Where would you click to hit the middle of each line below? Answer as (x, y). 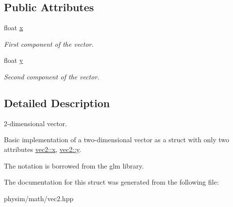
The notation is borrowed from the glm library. (74, 165)
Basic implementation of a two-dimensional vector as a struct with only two (117, 140)
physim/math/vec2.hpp (39, 198)
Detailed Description (57, 103)
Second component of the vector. (52, 76)
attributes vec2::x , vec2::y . (43, 149)
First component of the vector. (49, 44)
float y (14, 60)
